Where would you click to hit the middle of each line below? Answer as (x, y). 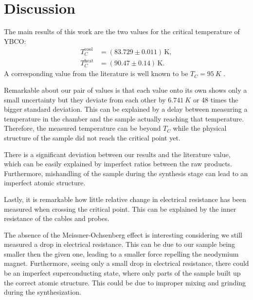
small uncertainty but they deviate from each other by (85, 99)
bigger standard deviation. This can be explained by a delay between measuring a (126, 109)
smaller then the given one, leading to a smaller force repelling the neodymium (121, 253)
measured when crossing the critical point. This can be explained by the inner (120, 209)
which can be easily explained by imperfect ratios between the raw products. (118, 164)
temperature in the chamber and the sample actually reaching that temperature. (124, 118)
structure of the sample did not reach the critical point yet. (92, 137)
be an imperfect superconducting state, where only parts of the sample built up (122, 273)
